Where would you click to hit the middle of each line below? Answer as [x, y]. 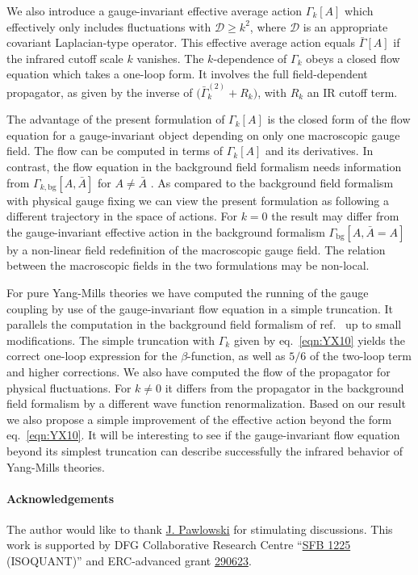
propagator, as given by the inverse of [100, 92]
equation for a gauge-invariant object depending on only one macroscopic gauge [203, 134]
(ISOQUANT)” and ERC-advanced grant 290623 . [129, 561]
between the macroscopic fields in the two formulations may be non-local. [188, 265]
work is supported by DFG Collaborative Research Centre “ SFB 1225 [179, 545]
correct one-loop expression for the [92, 356]
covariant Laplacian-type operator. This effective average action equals [181, 42]
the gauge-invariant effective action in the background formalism [166, 231]
